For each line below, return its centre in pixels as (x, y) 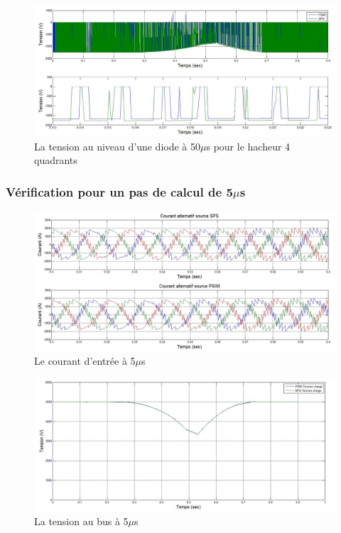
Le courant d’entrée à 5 (85, 361)
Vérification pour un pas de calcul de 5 (119, 191)
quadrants (56, 160)
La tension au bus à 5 (81, 521)
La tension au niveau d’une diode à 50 (118, 146)
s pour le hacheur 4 (248, 146)
